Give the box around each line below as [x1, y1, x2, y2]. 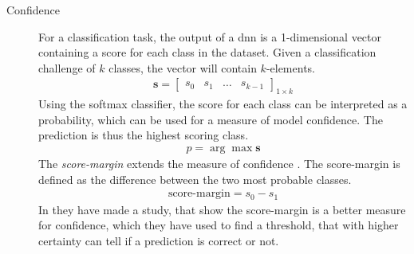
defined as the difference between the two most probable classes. [38, 170, 352, 187]
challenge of [38, 59, 96, 76]
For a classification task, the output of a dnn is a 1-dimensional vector [38, 28, 382, 45]
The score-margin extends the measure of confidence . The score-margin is [38, 155, 400, 172]
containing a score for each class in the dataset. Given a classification [38, 44, 377, 61]
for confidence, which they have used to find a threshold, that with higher [38, 217, 399, 233]
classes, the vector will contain [108, 59, 257, 76]
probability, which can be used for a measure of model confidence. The [38, 111, 383, 127]
